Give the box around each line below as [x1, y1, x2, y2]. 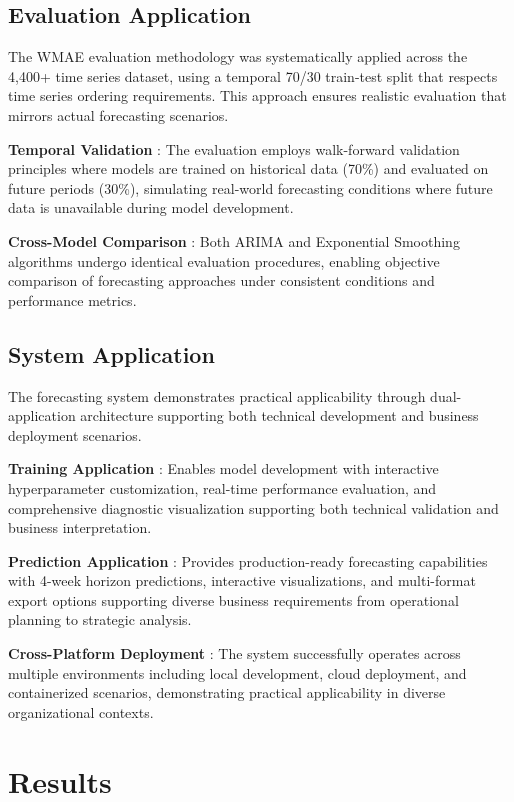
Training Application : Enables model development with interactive [8, 458, 439, 479]
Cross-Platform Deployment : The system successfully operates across [8, 643, 461, 664]
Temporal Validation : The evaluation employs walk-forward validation [8, 138, 460, 159]
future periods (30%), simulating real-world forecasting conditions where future [8, 177, 493, 198]
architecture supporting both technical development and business [80, 405, 479, 426]
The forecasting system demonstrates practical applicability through [8, 385, 426, 406]
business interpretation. [8, 517, 152, 538]
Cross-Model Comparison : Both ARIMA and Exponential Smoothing [8, 230, 460, 251]
